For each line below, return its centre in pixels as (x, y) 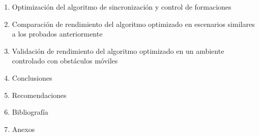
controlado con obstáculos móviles (65, 61)
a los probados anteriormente (57, 34)
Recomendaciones (39, 95)
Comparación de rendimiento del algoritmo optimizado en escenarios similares (133, 24)
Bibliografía (30, 112)
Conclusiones (32, 77)
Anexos (23, 129)
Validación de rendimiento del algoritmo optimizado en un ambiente (118, 50)
